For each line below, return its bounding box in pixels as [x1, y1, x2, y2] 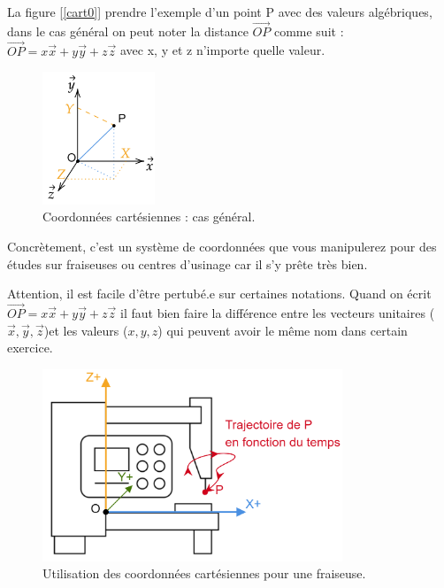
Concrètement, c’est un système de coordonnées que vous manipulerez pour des [7, 236, 437, 255]
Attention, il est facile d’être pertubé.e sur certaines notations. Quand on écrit [7, 284, 432, 303]
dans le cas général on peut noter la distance [7, 21, 249, 40]
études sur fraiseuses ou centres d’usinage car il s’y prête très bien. [7, 254, 368, 273]
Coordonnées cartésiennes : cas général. [42, 207, 256, 226]
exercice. [7, 338, 53, 357]
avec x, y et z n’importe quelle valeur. [120, 41, 325, 59]
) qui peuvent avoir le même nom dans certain [157, 321, 408, 339]
